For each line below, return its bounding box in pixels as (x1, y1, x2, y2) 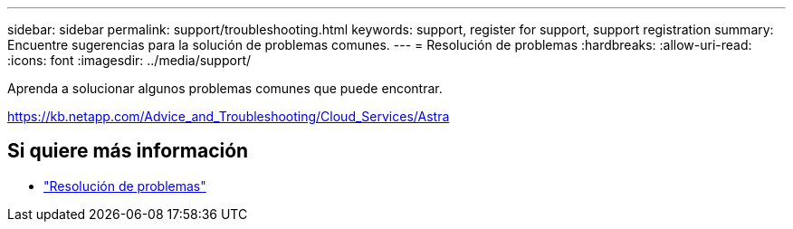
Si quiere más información (7, 139, 249, 163)
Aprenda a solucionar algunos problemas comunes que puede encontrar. (7, 81, 443, 96)
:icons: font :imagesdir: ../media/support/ (7, 52, 252, 68)
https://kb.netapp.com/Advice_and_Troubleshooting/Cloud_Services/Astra (7, 109, 450, 124)
